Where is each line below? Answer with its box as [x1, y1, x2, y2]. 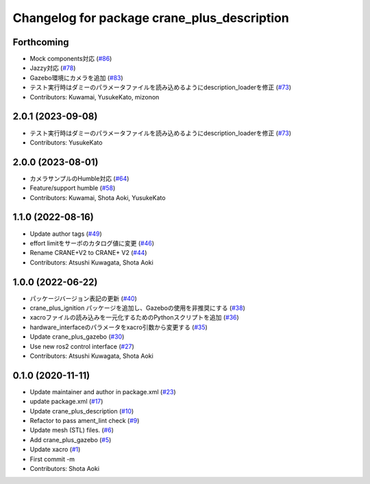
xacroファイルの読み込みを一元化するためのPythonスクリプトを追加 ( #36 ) [29, 313, 239, 322]
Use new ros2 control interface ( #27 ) [29, 342, 135, 350]
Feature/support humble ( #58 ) [29, 184, 116, 192]
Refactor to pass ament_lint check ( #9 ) [29, 417, 140, 425]
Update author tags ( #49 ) [29, 230, 102, 238]
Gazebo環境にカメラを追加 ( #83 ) [29, 73, 123, 82]
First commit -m [29, 455, 75, 463]
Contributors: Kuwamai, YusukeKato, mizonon [29, 93, 160, 101]
